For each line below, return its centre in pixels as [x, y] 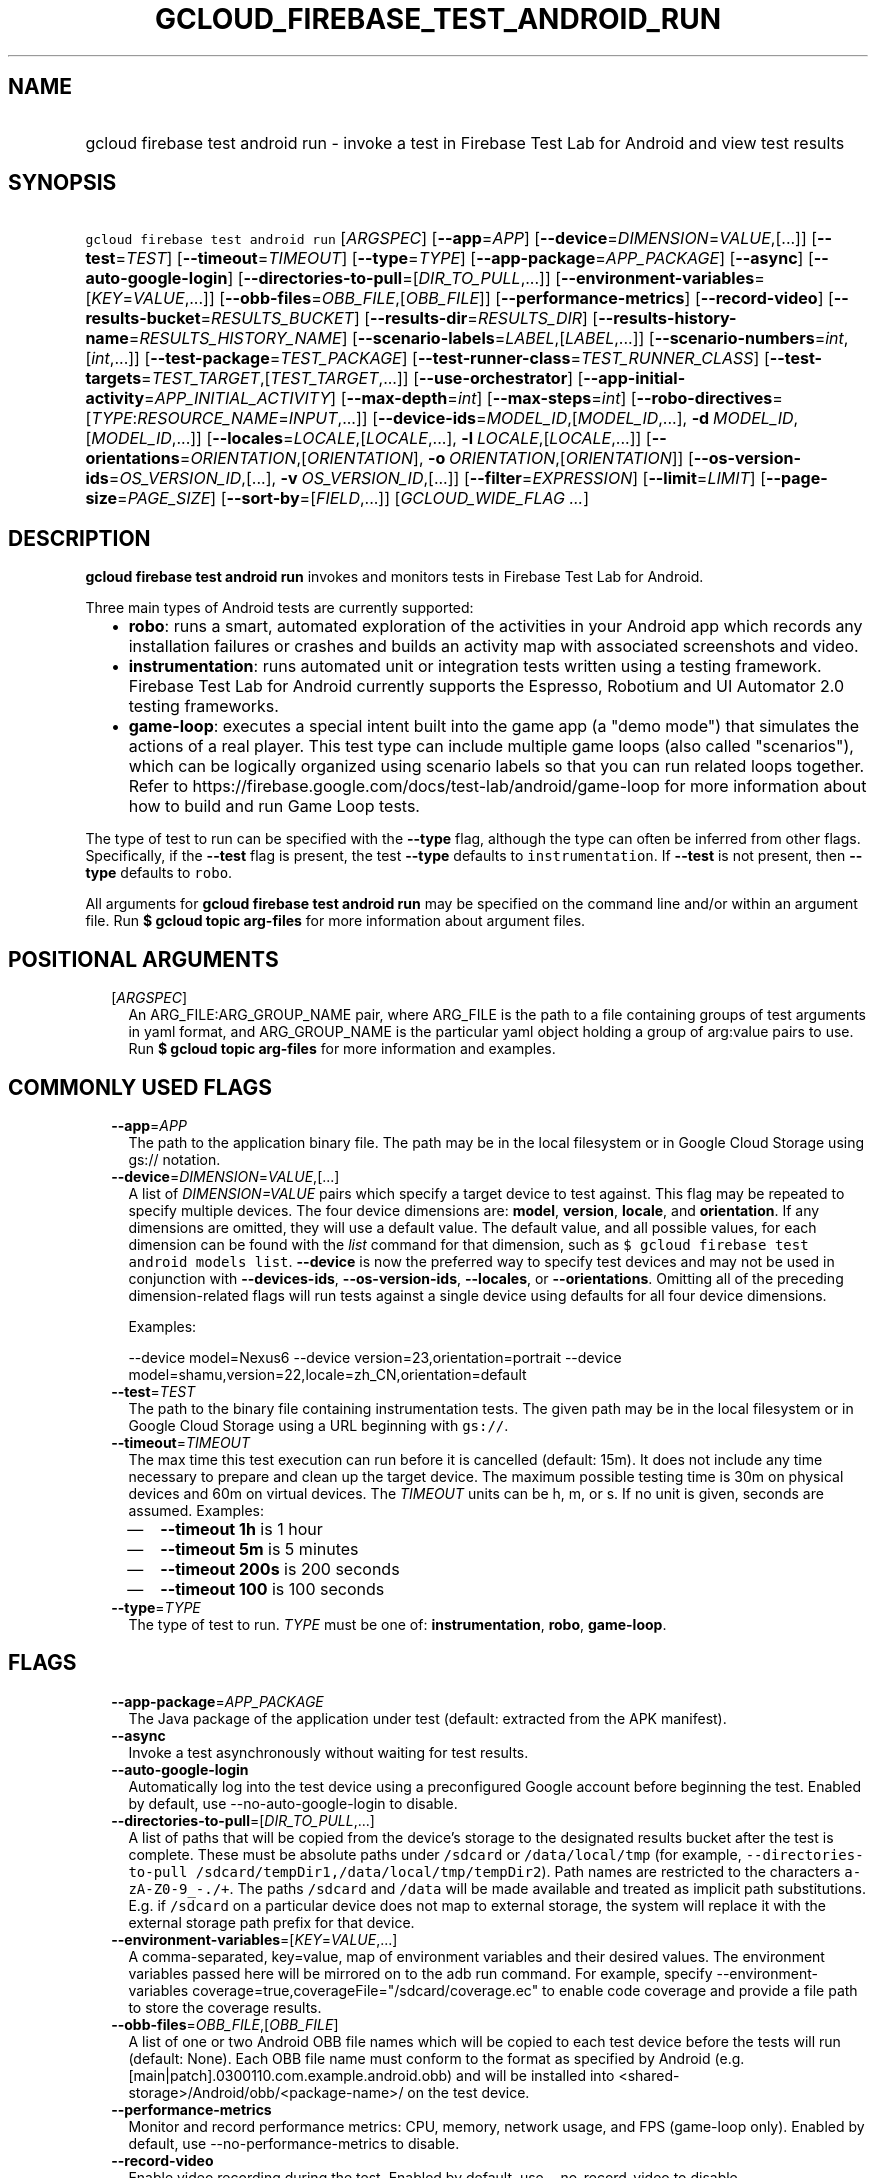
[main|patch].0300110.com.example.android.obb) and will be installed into [371, 2075]
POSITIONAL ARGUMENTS [143, 959]
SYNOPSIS [62, 183]
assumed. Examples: [196, 1510]
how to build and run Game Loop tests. [274, 806]
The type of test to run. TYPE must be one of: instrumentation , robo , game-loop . [397, 1624]
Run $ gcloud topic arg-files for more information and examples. [342, 1049]
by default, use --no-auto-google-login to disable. [293, 1803]
